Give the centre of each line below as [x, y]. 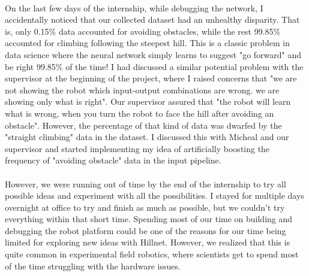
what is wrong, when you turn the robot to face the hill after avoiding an [139, 113]
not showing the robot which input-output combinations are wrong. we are [142, 90]
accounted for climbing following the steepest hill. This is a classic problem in [147, 43]
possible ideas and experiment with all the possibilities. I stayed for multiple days [154, 195]
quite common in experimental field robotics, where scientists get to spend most [152, 254]
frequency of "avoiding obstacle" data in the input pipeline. [113, 160]
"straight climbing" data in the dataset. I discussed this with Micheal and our [147, 137]
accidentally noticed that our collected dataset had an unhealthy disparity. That [152, 19]
